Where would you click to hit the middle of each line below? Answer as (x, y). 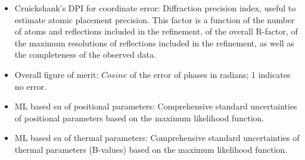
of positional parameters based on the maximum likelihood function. (139, 117)
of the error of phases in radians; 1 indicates (210, 74)
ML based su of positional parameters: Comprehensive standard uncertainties (156, 106)
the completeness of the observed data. (85, 54)
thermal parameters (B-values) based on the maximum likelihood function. (151, 149)
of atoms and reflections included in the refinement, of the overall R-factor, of (156, 31)
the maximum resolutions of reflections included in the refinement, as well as (154, 43)
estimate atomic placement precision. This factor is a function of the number (155, 19)
